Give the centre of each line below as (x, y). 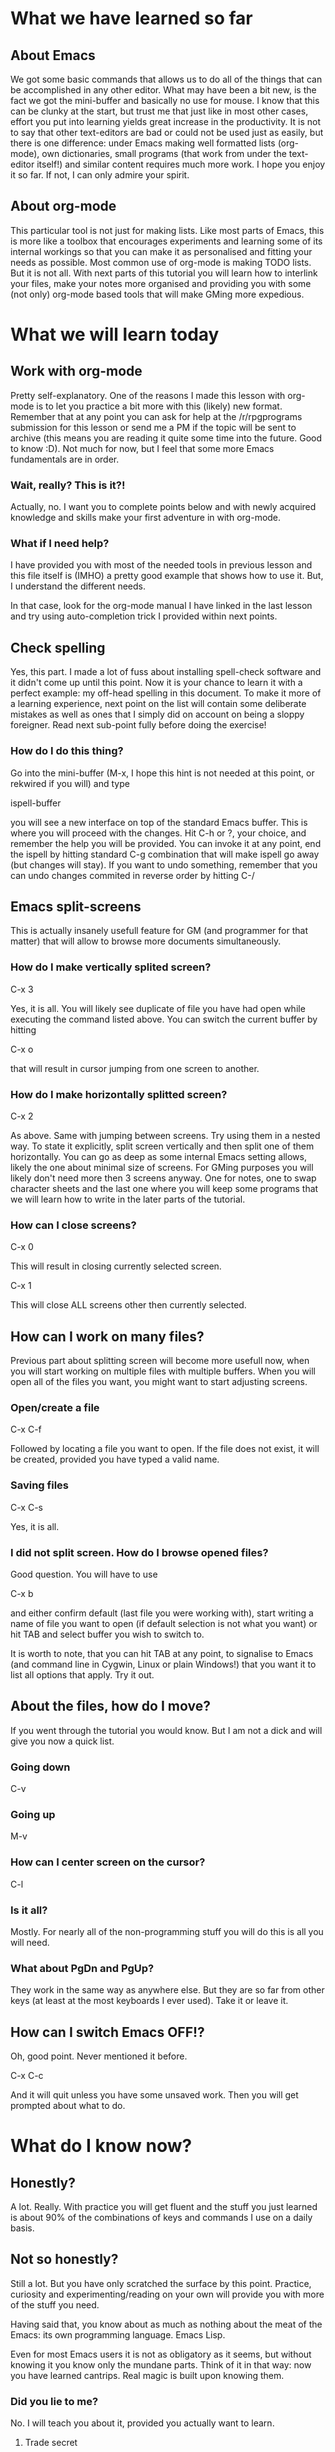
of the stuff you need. (55, 2304)
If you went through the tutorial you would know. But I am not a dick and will (166, 1730)
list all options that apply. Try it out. (82, 1674)
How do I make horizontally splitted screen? (119, 1094)
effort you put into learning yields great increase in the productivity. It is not (166, 121)
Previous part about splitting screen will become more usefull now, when (160, 1361)
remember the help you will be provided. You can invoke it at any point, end (166, 843)
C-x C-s (26, 1507)
